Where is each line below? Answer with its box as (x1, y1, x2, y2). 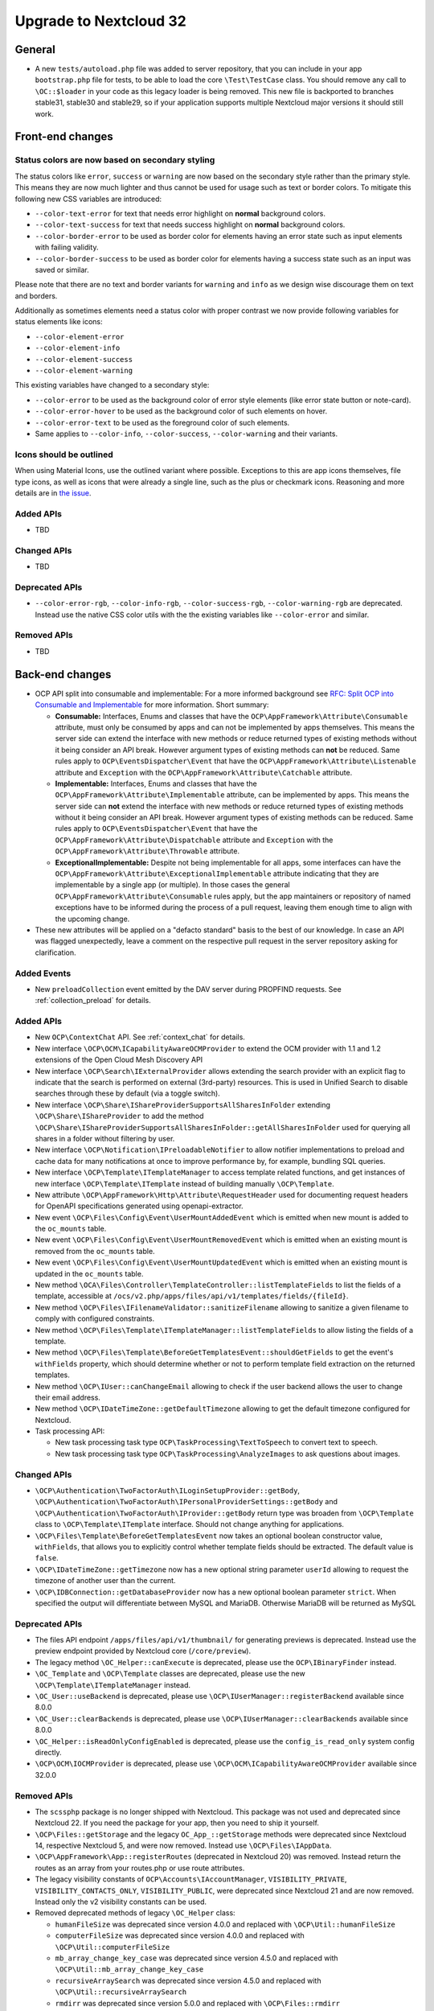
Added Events (14, 968, 72, 979)
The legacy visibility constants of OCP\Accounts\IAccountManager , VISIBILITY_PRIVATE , (35, 1874, 347, 1884)
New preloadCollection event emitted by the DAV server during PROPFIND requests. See (35, 984, 342, 993)
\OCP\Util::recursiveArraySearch (55, 1988, 187, 1997)
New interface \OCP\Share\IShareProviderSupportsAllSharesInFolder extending (35, 1100, 331, 1109)
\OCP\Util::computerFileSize (55, 1943, 170, 1951)
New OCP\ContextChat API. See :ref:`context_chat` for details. (35, 1032, 245, 1042)
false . (35, 1553, 59, 1563)
